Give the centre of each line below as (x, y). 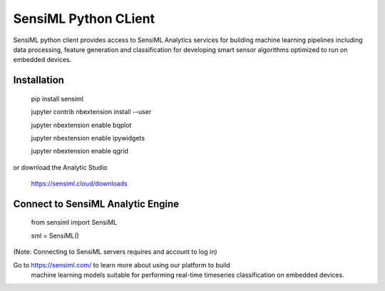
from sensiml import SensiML (74, 223)
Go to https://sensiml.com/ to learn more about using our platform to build (122, 265)
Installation (38, 80)
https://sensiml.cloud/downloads (79, 184)
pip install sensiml (57, 98)
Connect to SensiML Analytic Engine (96, 204)
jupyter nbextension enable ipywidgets (88, 138)
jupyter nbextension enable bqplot (81, 125)
